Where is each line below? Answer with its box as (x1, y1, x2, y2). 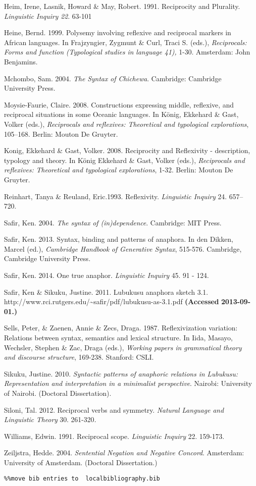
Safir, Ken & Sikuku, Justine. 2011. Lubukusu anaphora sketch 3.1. (4, 286, 208, 297)
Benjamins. (4, 56, 38, 66)
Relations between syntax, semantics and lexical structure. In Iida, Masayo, (4, 332, 233, 343)
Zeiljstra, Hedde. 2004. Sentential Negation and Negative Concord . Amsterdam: (4, 447, 244, 458)
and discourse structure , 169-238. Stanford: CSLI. (4, 352, 154, 362)
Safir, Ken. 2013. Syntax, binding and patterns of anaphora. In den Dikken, (4, 234, 233, 244)
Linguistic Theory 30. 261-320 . (4, 414, 97, 425)
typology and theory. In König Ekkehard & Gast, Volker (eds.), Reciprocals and (4, 155, 245, 165)
